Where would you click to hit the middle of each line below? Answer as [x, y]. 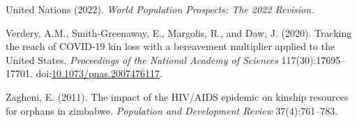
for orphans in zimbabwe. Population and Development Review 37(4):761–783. [172, 110]
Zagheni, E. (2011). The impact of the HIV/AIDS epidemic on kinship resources [177, 96]
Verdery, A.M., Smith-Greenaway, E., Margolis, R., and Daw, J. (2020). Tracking [179, 32]
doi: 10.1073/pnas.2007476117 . [99, 73]
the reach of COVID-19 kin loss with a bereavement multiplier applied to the [170, 46]
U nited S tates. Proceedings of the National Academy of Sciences [142, 59]
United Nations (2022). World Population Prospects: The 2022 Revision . [160, 9]
